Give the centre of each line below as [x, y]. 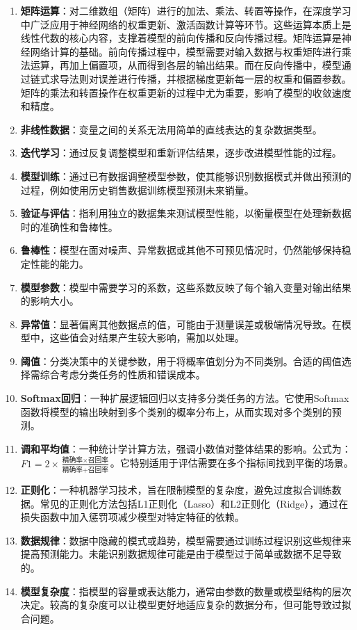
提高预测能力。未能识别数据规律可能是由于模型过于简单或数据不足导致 [181, 554]
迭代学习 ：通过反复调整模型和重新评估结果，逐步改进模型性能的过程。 [181, 153]
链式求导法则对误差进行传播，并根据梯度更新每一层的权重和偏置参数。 [191, 78]
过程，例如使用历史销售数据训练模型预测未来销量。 [137, 189]
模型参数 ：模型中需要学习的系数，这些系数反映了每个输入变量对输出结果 [186, 287]
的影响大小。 [50, 301]
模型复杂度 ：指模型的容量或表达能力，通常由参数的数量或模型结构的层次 [186, 591]
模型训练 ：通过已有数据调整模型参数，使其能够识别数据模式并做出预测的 [186, 176]
